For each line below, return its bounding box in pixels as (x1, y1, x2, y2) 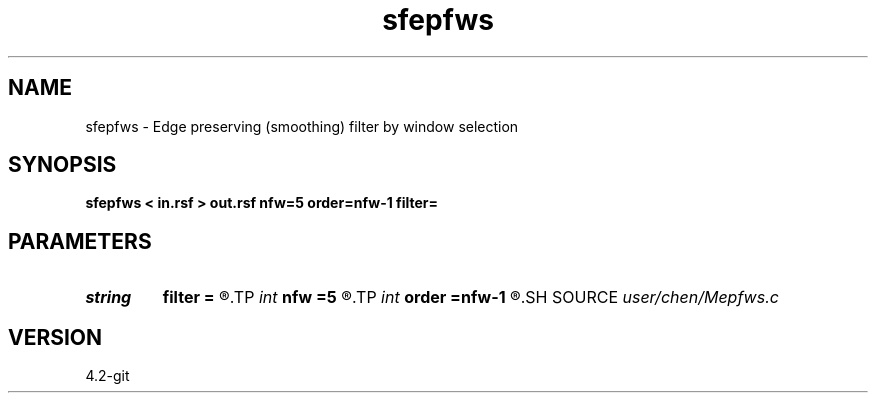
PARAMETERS (8, 228, 152, 254)
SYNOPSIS (8, 152, 117, 178)
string (85, 287, 132, 308)
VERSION (8, 324, 103, 350)
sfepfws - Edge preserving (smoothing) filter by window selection (85, 117, 519, 135)
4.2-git (85, 367, 130, 385)
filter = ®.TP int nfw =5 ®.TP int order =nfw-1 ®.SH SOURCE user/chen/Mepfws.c (162, 287, 779, 308)
